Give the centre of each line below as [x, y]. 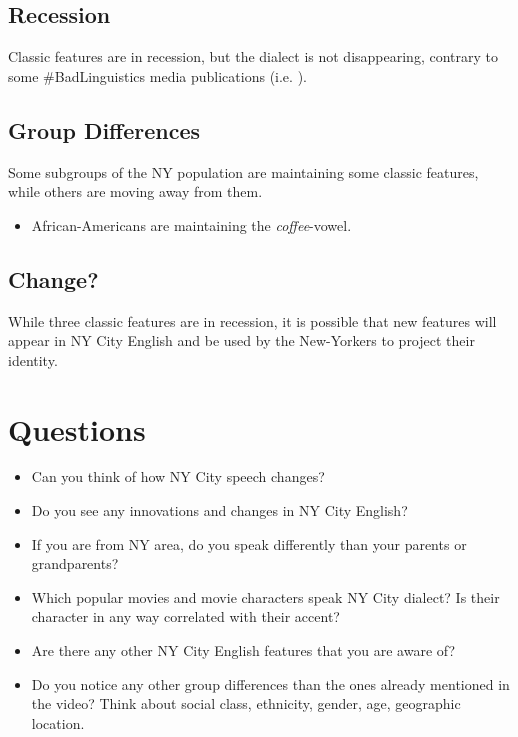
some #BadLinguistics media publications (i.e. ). [157, 75]
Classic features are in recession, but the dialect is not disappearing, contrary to [253, 56]
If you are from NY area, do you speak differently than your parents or [249, 543]
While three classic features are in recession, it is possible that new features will [252, 320]
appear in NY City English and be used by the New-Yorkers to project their [241, 340]
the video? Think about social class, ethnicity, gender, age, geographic [246, 703]
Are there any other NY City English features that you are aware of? [243, 650]
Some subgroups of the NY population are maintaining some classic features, [243, 171]
